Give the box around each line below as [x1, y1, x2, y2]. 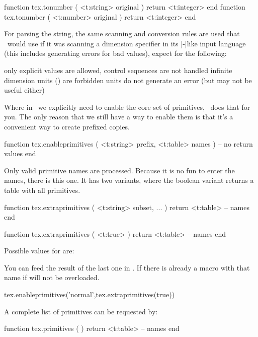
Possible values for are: [4, 245, 74, 256]
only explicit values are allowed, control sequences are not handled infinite [4, 64, 232, 75]
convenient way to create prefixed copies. [4, 121, 130, 131]
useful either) [4, 85, 45, 95]
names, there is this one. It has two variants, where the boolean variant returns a [4, 175, 254, 185]
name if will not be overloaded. [4, 272, 100, 283]
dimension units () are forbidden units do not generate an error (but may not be [4, 75, 252, 85]
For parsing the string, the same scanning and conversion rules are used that [4, 28, 240, 39]
